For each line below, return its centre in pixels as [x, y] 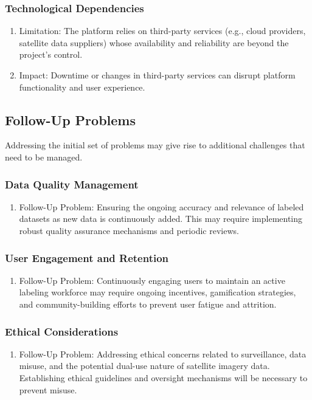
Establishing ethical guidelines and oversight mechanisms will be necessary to [163, 377]
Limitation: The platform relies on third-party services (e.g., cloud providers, [162, 31]
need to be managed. [44, 157]
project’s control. [51, 54]
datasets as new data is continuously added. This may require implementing [161, 219]
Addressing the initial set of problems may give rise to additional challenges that [155, 145]
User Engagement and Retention [87, 257]
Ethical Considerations [62, 331]
